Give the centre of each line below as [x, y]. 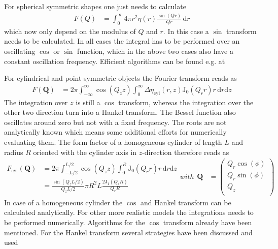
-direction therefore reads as [186, 152]
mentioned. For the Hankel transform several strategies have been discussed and [128, 232]
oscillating [20, 51]
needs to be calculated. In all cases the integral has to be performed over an [122, 41]
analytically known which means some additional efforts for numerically [115, 132]
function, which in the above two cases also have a [155, 51]
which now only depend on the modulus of [70, 31]
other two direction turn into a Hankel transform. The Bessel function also [120, 112]
